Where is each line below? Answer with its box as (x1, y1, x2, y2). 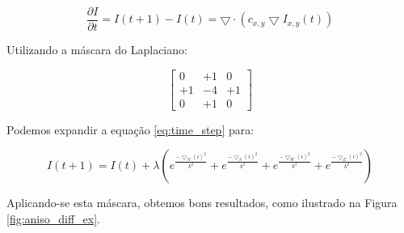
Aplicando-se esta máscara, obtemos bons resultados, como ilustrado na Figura (6, 194, 398, 211)
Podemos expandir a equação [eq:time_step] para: (6, 121, 255, 138)
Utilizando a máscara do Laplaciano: (6, 41, 187, 58)
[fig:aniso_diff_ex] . (6, 210, 101, 227)
